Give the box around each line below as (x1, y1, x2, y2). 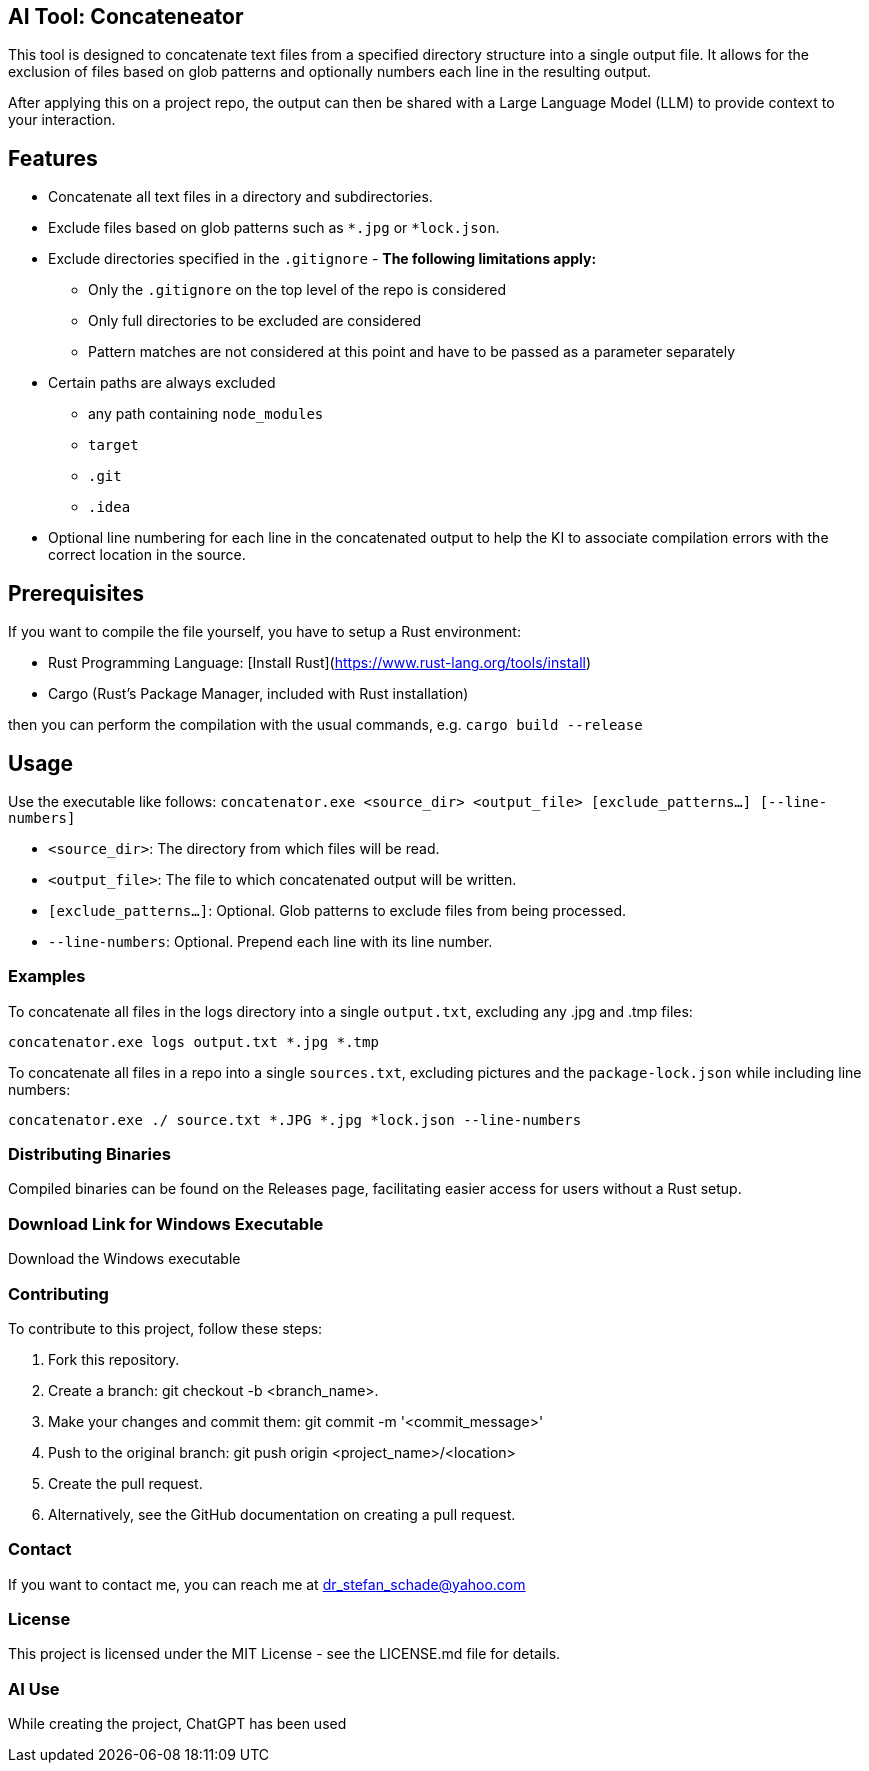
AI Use (8, 1678, 60, 1699)
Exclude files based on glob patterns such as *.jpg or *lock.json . (48, 219, 500, 237)
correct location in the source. (48, 546, 246, 564)
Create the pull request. (48, 1474, 203, 1492)
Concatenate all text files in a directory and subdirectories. (48, 188, 433, 206)
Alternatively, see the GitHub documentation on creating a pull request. (48, 1505, 516, 1523)
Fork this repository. (48, 1350, 180, 1368)
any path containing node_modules (88, 405, 324, 423)
